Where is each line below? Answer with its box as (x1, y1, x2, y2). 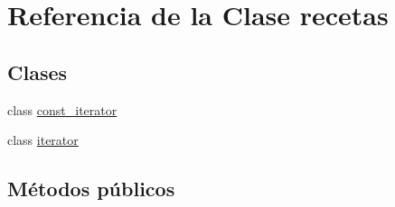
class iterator (7, 130, 79, 149)
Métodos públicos (7, 175, 175, 202)
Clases (7, 58, 68, 85)
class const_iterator (7, 100, 118, 119)
